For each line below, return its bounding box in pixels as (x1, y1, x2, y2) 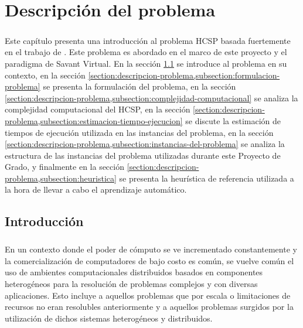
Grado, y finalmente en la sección (5, 160, 124, 173)
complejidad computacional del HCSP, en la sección (5, 103, 190, 115)
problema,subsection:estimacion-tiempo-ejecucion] (5, 114, 183, 127)
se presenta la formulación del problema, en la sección (43, 80, 236, 93)
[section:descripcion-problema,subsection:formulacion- (88, 69, 280, 81)
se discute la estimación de (185, 114, 281, 127)
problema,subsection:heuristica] (5, 172, 117, 184)
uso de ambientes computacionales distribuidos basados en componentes (5, 266, 263, 278)
